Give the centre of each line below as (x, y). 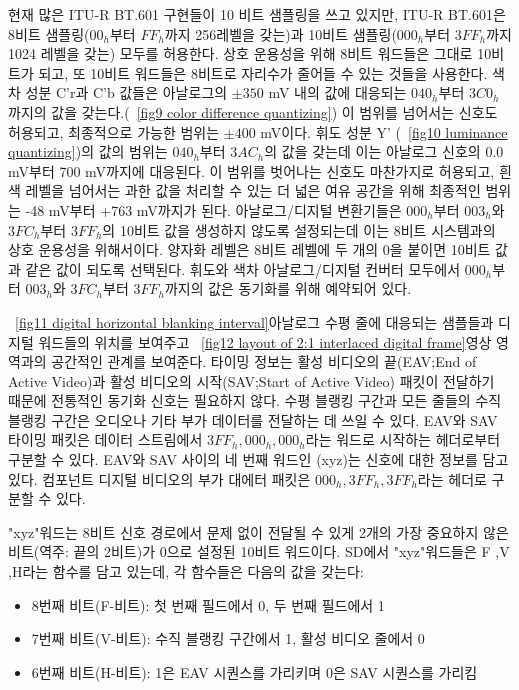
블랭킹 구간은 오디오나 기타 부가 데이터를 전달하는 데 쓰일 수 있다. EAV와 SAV (253, 419)
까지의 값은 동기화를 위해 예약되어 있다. (288, 288)
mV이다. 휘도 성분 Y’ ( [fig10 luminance (384, 131)
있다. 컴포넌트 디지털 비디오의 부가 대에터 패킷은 (159, 478)
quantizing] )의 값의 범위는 (88, 151)
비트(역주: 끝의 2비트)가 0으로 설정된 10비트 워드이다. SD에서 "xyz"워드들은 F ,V (259, 551)
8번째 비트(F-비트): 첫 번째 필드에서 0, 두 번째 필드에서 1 (208, 604)
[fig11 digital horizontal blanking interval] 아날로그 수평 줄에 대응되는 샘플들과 (254, 321)
